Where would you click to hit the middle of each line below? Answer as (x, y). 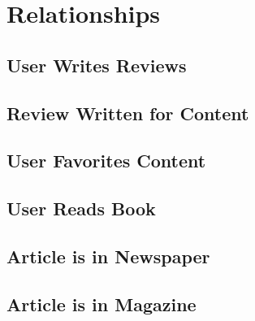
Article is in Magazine (102, 304)
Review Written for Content (128, 113)
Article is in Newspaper (108, 256)
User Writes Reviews (97, 65)
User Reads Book (81, 208)
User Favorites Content (106, 160)
